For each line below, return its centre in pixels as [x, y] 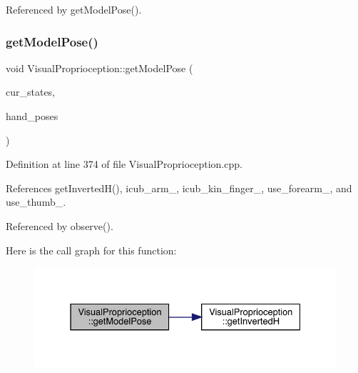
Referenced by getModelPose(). [74, 9]
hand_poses [32, 116]
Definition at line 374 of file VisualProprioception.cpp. [124, 164]
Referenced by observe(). [60, 225]
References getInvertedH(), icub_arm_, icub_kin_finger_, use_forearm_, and [179, 188]
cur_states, [31, 92]
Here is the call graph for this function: [91, 250]
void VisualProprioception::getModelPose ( [99, 68]
